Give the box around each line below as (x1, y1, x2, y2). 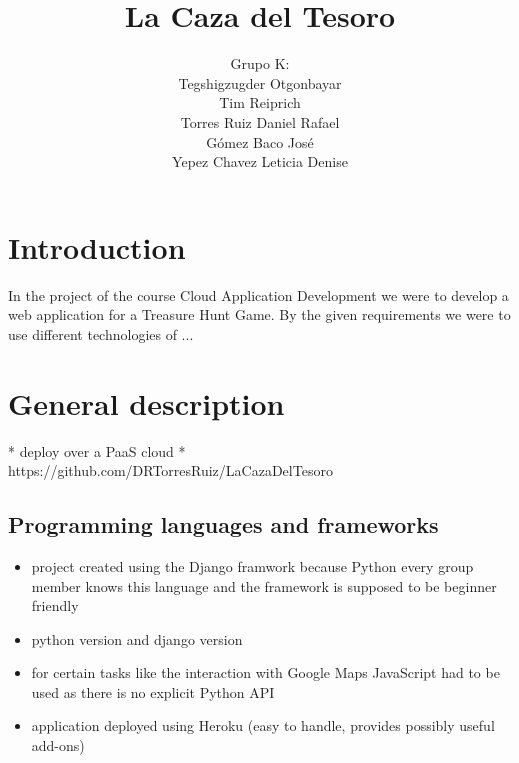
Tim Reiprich (219, 92, 301, 113)
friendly (31, 595, 79, 616)
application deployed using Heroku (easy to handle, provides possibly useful (31, 715, 495, 736)
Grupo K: (230, 53, 290, 74)
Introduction (8, 226, 186, 267)
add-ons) (31, 735, 85, 756)
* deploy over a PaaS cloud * (8, 440, 186, 461)
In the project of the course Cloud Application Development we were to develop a (8, 284, 509, 305)
